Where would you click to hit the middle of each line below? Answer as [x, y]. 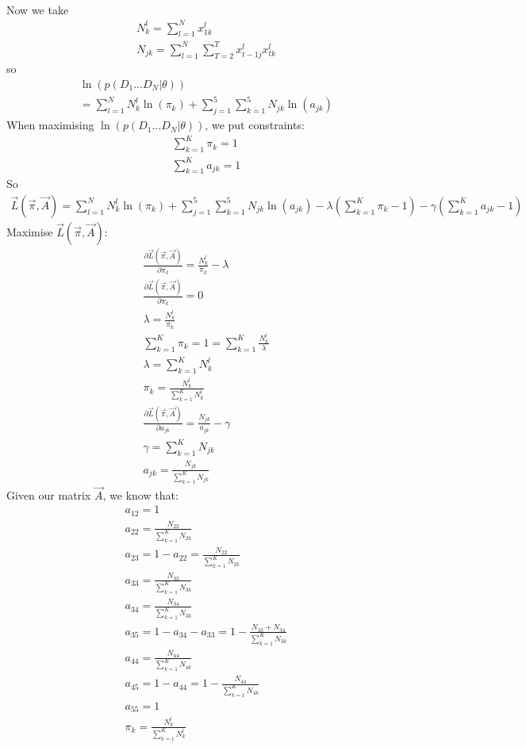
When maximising [50, 125]
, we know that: [140, 494]
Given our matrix [49, 494]
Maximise [30, 231]
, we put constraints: [255, 125]
